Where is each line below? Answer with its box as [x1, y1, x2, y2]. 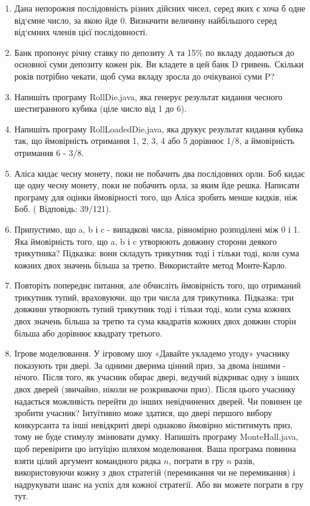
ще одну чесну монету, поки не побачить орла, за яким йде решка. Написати [14, 179, 300, 191]
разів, [234, 454, 255, 467]
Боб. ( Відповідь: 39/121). [14, 202, 112, 215]
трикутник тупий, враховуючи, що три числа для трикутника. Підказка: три [14, 290, 294, 303]
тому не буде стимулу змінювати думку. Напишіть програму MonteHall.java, [14, 430, 298, 443]
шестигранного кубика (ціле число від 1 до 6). [14, 102, 187, 115]
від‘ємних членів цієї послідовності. [14, 26, 148, 38]
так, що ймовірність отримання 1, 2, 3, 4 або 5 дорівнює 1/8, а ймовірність [14, 134, 294, 147]
